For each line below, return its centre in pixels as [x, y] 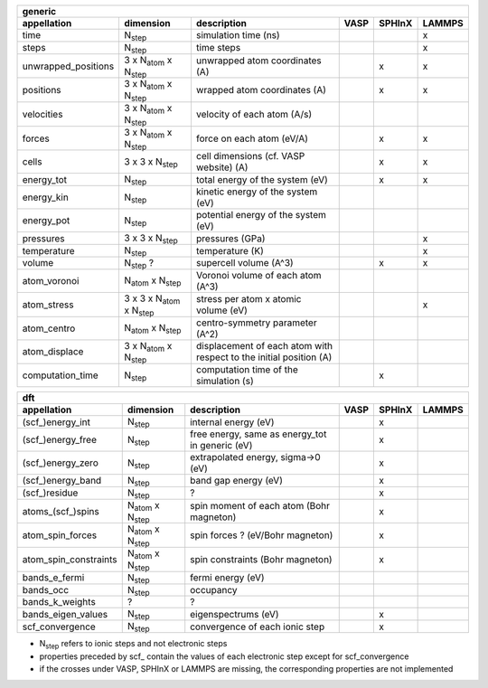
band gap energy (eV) [237, 481]
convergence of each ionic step [258, 627]
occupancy [214, 590]
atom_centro [49, 328]
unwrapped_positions [68, 66]
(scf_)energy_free [60, 440]
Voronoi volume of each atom [258, 275]
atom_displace [53, 352]
